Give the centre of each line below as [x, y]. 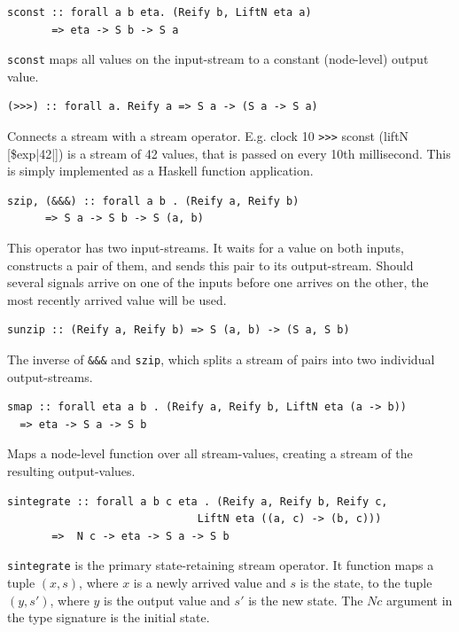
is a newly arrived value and [210, 583]
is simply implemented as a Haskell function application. [160, 171]
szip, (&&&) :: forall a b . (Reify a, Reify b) [153, 201]
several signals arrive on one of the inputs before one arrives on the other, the [218, 282]
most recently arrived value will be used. [117, 299]
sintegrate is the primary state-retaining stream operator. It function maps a [221, 565]
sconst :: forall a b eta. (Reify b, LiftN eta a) [159, 12]
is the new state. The [306, 600]
